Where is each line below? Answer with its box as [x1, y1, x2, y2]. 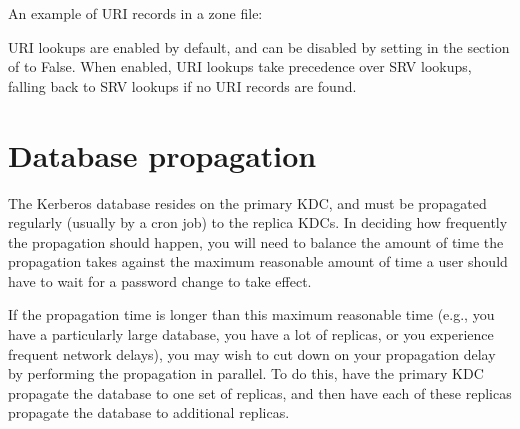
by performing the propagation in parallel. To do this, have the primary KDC [8, 363, 484, 384]
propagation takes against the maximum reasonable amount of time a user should [8, 251, 508, 272]
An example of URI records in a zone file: [8, 3, 263, 23]
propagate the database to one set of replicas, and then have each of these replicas [8, 382, 512, 403]
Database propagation [8, 134, 317, 175]
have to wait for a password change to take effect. [8, 270, 312, 291]
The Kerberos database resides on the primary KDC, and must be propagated [8, 192, 487, 213]
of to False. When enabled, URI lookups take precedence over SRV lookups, [8, 56, 472, 77]
